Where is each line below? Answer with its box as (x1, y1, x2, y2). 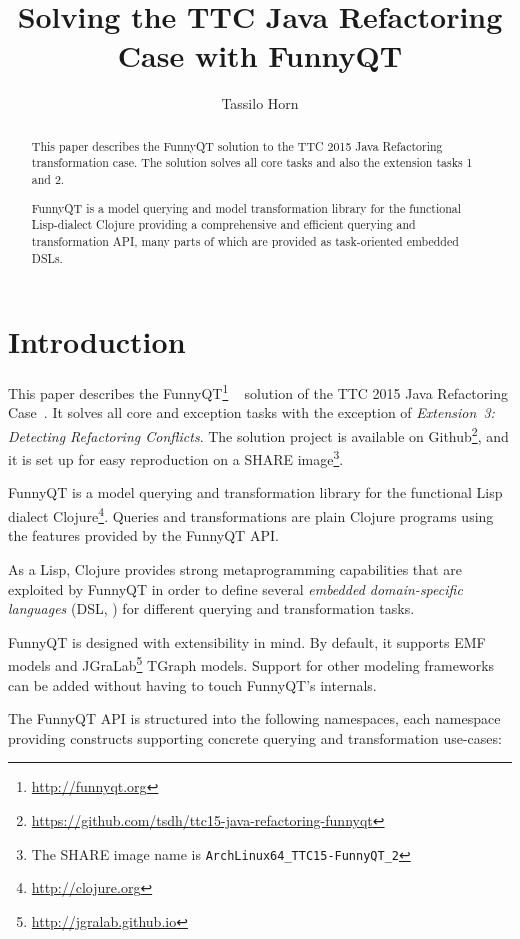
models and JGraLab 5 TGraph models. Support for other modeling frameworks (8, 652, 495, 675)
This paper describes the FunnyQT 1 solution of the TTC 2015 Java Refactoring (8, 380, 508, 403)
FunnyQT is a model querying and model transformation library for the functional (31, 199, 462, 216)
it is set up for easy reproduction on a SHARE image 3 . (8, 446, 344, 469)
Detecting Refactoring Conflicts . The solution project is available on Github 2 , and (8, 422, 509, 446)
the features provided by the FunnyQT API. (8, 525, 279, 546)
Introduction (8, 321, 186, 362)
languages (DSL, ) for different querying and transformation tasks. (8, 598, 415, 619)
